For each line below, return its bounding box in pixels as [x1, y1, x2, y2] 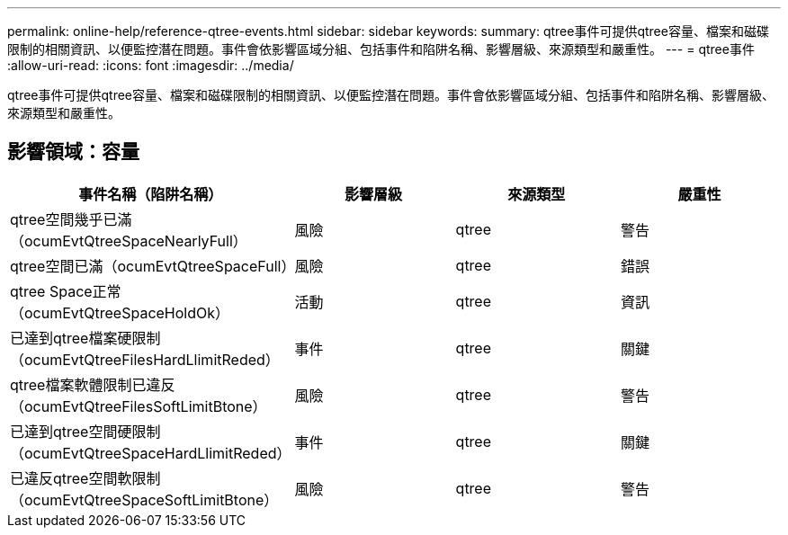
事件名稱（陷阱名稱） [78, 184, 223, 203]
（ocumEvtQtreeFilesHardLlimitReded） [10, 350, 280, 369]
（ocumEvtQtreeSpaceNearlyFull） [10, 231, 247, 250]
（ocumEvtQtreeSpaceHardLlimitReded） [10, 443, 291, 462]
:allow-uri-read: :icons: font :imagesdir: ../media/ [7, 58, 294, 73]
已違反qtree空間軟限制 [10, 468, 161, 487]
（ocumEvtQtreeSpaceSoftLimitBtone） [10, 490, 279, 509]
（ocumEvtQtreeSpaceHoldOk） [10, 303, 230, 322]
